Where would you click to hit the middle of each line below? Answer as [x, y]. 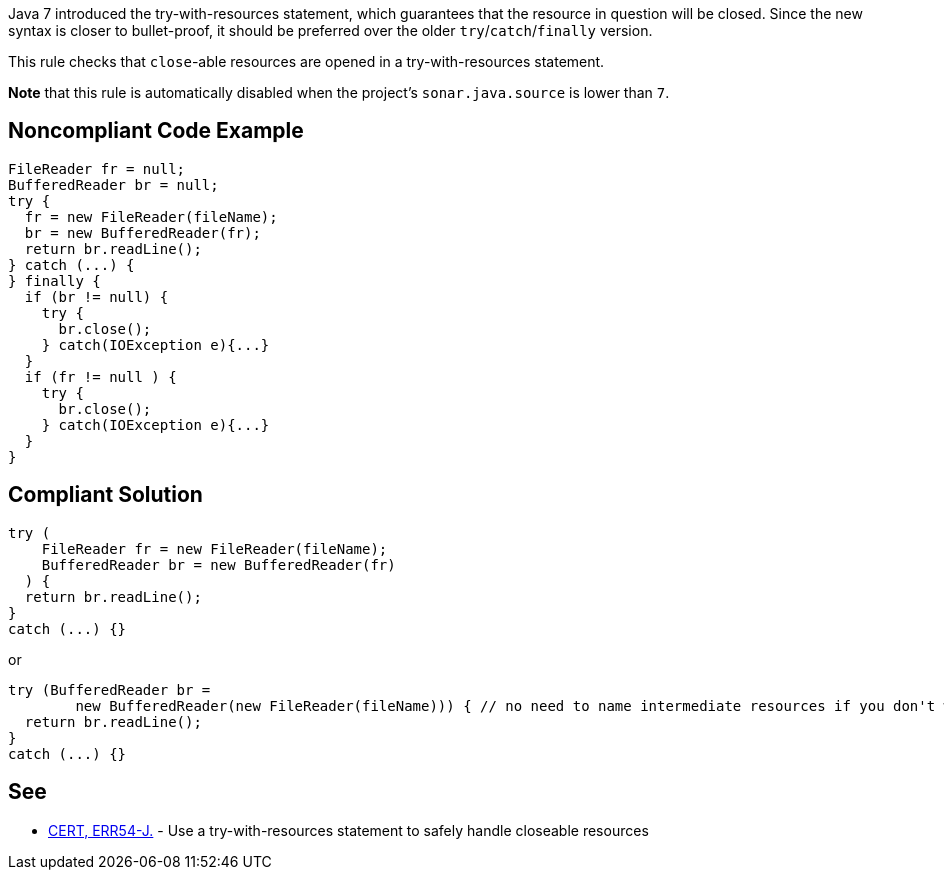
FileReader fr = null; [97, 168]
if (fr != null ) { [100, 376]
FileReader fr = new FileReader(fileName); [214, 548]
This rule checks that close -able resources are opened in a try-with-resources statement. [306, 61]
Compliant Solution [105, 495]
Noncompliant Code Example [156, 131]
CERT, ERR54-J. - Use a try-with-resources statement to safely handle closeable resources [348, 830]
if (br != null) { [96, 296]
